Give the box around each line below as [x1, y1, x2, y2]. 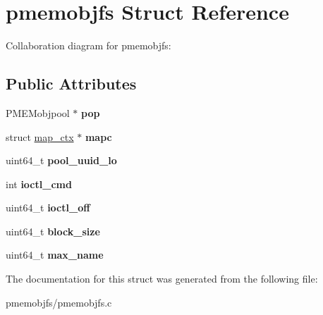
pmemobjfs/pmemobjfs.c [6, 295, 112, 309]
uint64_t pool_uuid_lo [6, 153, 117, 168]
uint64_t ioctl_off [6, 200, 90, 215]
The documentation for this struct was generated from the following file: [6, 271, 318, 286]
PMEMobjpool [6, 105, 70, 120]
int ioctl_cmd [6, 176, 72, 191]
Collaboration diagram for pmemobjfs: [6, 38, 171, 53]
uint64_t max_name [6, 247, 104, 262]
